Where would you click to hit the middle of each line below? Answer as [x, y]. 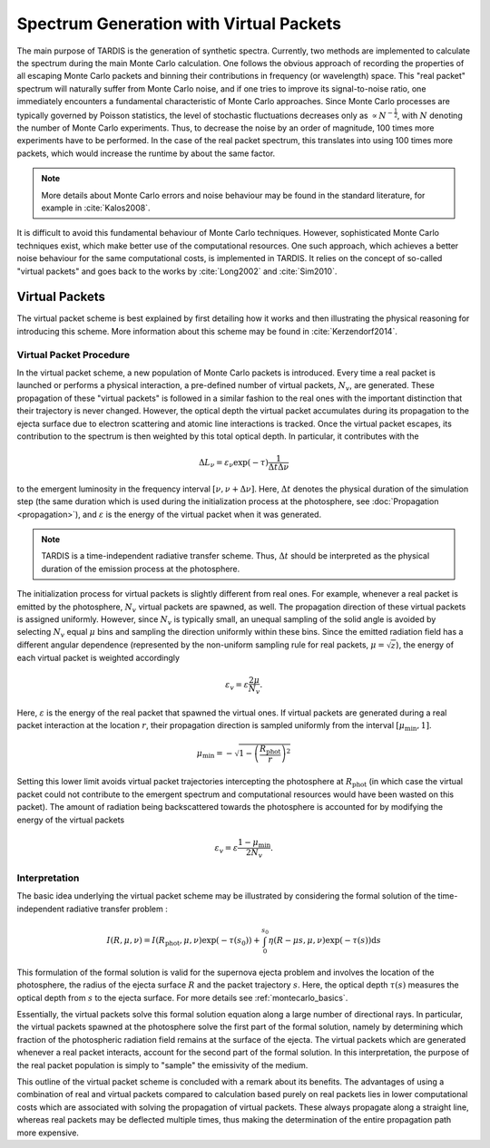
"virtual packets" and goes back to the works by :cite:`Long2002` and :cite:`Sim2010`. [177, 271]
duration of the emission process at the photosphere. [141, 569]
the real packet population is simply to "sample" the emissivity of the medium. [162, 1065]
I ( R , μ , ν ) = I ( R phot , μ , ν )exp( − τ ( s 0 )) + [183, 941]
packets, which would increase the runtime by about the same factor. [146, 153]
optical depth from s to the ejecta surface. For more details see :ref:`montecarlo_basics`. [182, 997]
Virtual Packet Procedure [73, 355]
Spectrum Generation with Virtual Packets [179, 24]
